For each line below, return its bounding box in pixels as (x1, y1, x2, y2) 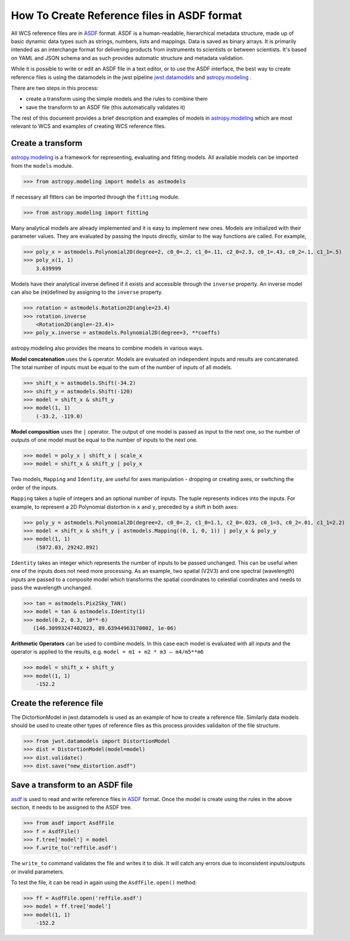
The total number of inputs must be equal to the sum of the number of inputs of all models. (11, 364, 232, 371)
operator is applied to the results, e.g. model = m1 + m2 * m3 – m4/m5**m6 (11, 648, 204, 655)
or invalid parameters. (11, 868, 65, 875)
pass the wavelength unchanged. (11, 584, 92, 591)
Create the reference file (11, 698, 104, 708)
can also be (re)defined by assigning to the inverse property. (11, 289, 163, 296)
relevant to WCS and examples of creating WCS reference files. (11, 123, 166, 130)
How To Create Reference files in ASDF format (11, 9, 242, 22)
